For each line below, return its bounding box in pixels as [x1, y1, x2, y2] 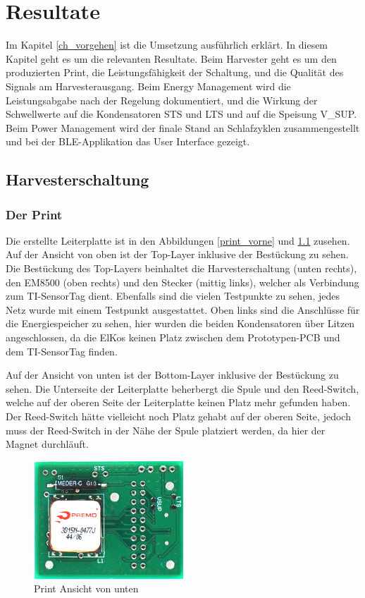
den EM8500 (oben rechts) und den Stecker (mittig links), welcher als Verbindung [6, 274, 359, 289]
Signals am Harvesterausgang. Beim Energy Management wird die [6, 78, 291, 93]
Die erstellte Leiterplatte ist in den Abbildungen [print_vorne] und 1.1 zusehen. [6, 233, 350, 248]
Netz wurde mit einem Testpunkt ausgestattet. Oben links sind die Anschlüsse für [6, 302, 360, 317]
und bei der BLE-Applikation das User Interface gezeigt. [6, 134, 250, 149]
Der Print [6, 205, 63, 223]
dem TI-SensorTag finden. [6, 343, 118, 358]
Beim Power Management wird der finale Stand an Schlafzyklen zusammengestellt [6, 120, 360, 135]
